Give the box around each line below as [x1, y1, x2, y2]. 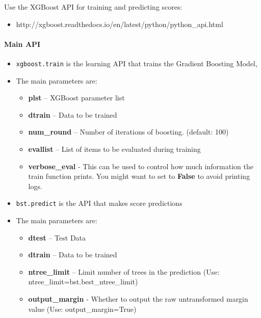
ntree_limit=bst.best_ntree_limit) [28, 276, 138, 287]
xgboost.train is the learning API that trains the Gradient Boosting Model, [16, 58, 257, 68]
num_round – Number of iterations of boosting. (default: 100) [28, 126, 229, 137]
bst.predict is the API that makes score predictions [16, 198, 182, 208]
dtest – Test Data [28, 232, 86, 243]
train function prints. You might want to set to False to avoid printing [28, 171, 250, 181]
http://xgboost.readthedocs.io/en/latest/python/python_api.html [16, 18, 223, 29]
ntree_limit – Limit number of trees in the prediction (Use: [28, 266, 220, 277]
